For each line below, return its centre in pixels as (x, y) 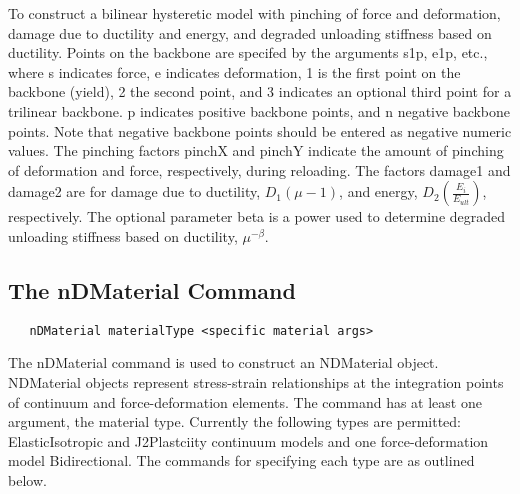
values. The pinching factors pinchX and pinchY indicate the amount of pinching (256, 150)
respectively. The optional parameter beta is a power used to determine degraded (257, 216)
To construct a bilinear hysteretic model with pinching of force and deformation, (254, 13)
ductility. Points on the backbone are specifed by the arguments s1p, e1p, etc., (248, 52)
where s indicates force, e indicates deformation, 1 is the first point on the (234, 71)
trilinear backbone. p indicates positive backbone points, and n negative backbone (259, 110)
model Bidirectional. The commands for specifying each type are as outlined (241, 460)
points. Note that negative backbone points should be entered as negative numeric (260, 130)
